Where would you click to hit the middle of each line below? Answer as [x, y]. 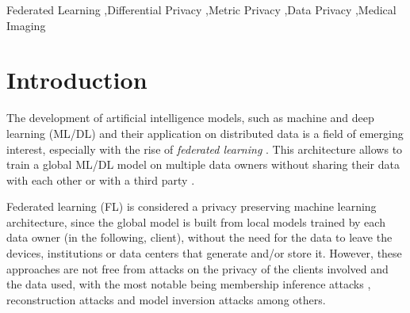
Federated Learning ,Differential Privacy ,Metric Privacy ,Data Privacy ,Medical [201, 10]
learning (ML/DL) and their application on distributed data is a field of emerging [205, 133]
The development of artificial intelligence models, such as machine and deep [190, 118]
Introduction [77, 80]
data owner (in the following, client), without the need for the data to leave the [199, 237]
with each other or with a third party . [101, 179]
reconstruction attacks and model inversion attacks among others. [166, 299]
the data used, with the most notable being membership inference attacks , [189, 284]
